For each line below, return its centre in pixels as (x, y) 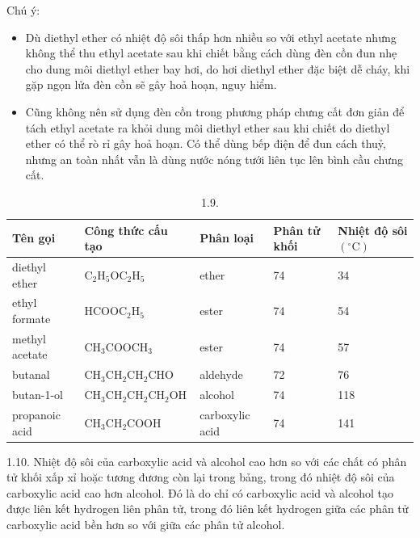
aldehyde (221, 374)
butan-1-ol (38, 395)
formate (31, 318)
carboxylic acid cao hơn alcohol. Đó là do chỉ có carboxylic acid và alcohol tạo (200, 492)
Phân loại (227, 238)
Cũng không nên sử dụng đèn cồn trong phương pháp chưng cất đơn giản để (215, 111)
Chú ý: (23, 10)
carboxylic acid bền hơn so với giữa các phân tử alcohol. (146, 525)
